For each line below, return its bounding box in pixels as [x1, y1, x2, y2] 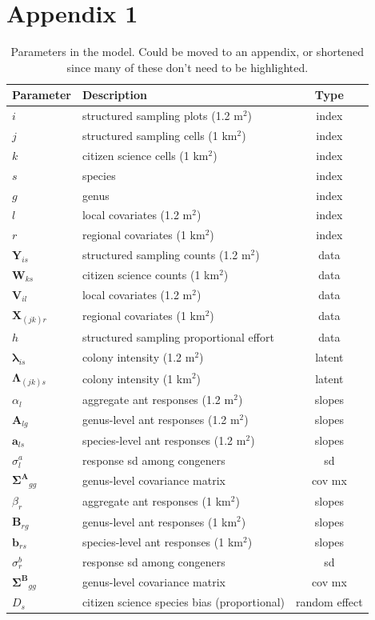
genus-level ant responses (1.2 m [82, 411, 240, 428]
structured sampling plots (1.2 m [82, 107, 243, 124]
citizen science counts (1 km [82, 266, 220, 282]
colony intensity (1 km [82, 370, 192, 386]
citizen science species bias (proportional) [82, 594, 285, 610]
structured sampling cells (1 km [82, 127, 237, 143]
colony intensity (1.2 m [82, 348, 195, 365]
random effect [296, 594, 363, 610]
